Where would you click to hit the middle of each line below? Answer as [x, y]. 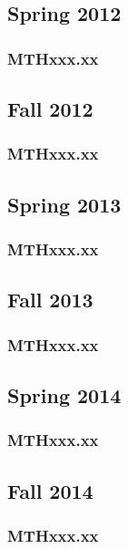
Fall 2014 [50, 490]
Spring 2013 [64, 204]
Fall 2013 [50, 300]
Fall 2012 [50, 109]
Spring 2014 [64, 394]
